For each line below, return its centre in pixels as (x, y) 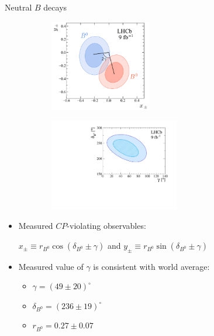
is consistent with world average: (151, 266)
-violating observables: (106, 226)
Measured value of (51, 266)
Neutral (18, 7)
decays (55, 7)
